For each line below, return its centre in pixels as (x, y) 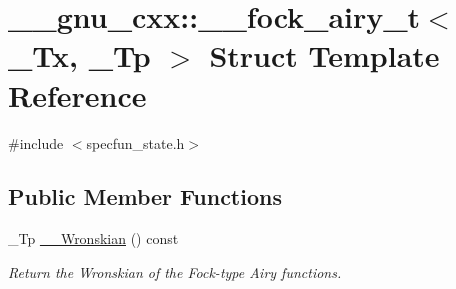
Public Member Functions (145, 196)
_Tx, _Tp (79, 55)
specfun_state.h (135, 142)
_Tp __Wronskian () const (93, 238)
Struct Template (324, 55)
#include (36, 142)
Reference (77, 94)
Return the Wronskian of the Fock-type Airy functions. (175, 271)
